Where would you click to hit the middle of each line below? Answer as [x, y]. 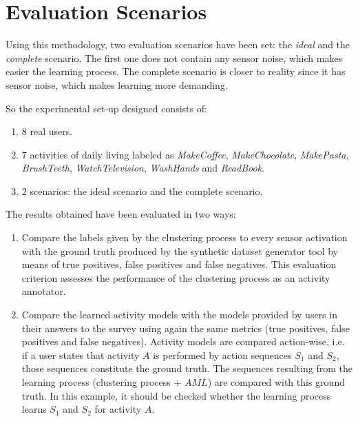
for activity [118, 409]
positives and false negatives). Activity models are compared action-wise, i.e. [183, 341]
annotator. [44, 291]
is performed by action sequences [222, 355]
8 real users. [47, 131]
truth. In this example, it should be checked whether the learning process [176, 395]
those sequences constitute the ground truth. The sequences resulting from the [187, 368]
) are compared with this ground [276, 382]
